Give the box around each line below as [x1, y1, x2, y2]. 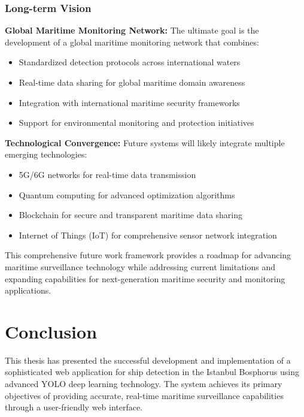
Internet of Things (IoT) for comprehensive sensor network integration [19, 228, 277, 241]
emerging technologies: [5, 148, 87, 161]
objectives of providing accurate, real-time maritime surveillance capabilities [5, 389, 284, 401]
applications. [5, 284, 51, 297]
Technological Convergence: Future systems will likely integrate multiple [5, 136, 285, 149]
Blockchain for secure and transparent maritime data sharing [19, 208, 243, 221]
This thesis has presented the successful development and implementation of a [5, 353, 291, 366]
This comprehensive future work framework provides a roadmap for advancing [5, 249, 291, 261]
